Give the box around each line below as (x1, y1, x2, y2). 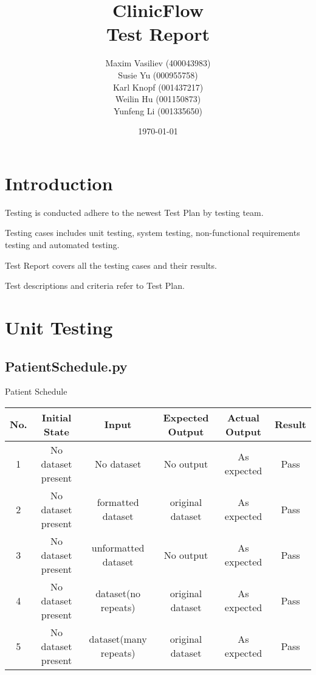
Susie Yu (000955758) (118, 68, 198, 81)
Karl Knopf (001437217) (112, 80, 204, 93)
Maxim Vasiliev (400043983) (105, 57, 211, 69)
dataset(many (89, 632, 147, 646)
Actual (227, 410, 259, 424)
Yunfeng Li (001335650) (113, 104, 203, 117)
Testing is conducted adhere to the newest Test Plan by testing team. (5, 206, 264, 218)
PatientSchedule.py (5, 356, 128, 375)
